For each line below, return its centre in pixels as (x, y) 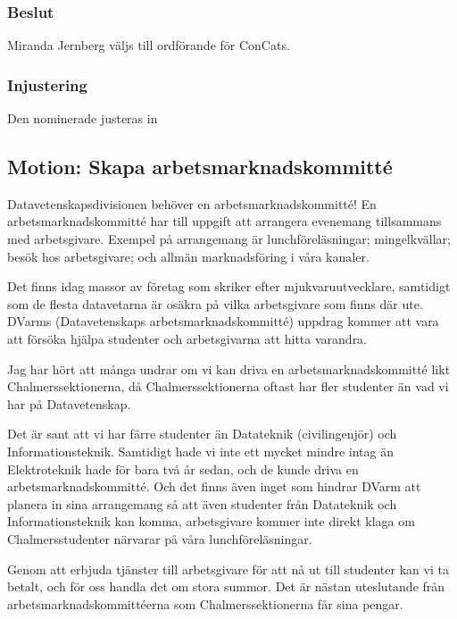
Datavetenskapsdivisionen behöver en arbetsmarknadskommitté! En (192, 203)
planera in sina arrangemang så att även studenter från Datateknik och (202, 503)
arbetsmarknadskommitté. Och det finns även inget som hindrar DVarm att (214, 486)
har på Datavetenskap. (69, 403)
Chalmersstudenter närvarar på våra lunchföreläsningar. (160, 538)
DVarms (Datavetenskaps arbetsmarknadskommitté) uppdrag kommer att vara (223, 321)
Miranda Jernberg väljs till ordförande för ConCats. (149, 45)
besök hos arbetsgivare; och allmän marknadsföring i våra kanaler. (188, 256)
